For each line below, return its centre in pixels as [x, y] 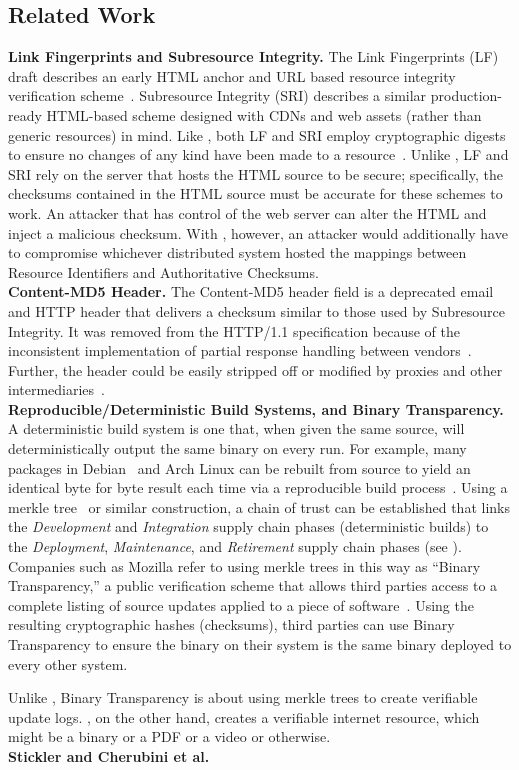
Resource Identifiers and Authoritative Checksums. [163, 271]
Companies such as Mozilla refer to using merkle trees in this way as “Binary [244, 565]
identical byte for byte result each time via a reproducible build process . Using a [258, 487]
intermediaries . [57, 389]
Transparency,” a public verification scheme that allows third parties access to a [253, 585]
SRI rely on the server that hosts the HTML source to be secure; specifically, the [255, 173]
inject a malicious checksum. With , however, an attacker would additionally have [258, 232]
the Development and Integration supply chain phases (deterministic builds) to [248, 526]
